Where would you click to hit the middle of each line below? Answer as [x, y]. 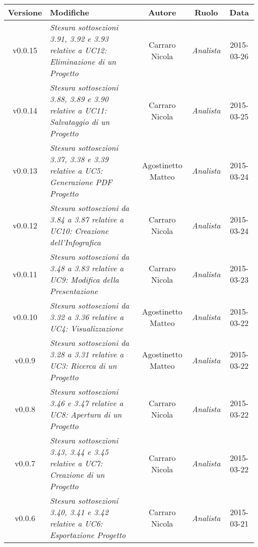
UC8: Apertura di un [86, 414]
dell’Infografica [75, 242]
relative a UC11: [78, 110]
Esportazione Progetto [88, 535]
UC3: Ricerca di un [83, 366]
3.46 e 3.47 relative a [87, 403]
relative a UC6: [76, 523]
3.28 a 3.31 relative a [87, 354]
